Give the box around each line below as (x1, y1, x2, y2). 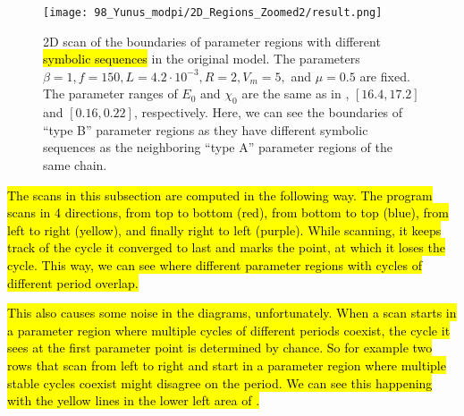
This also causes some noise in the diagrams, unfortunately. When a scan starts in (7, 303, 457, 322)
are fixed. (359, 66, 410, 85)
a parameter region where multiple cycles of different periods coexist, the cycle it (7, 320, 451, 339)
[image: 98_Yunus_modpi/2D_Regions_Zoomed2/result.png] (43, 6, 383, 19)
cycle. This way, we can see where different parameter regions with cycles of (7, 255, 422, 274)
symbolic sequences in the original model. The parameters (43, 49, 360, 68)
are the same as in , (241, 84, 350, 103)
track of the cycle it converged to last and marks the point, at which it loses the (7, 238, 445, 257)
